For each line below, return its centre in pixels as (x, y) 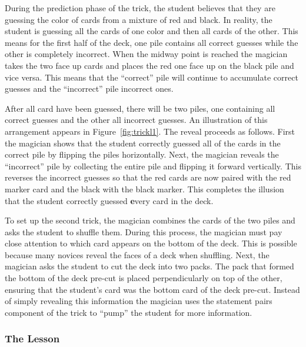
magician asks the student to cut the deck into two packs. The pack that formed (149, 266)
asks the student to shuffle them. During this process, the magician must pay (144, 231)
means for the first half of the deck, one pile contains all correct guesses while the (152, 42)
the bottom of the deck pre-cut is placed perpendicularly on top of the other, (144, 278)
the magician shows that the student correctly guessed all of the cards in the (143, 143)
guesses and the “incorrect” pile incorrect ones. (89, 89)
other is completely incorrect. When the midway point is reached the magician (146, 54)
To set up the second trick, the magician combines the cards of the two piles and (150, 220)
